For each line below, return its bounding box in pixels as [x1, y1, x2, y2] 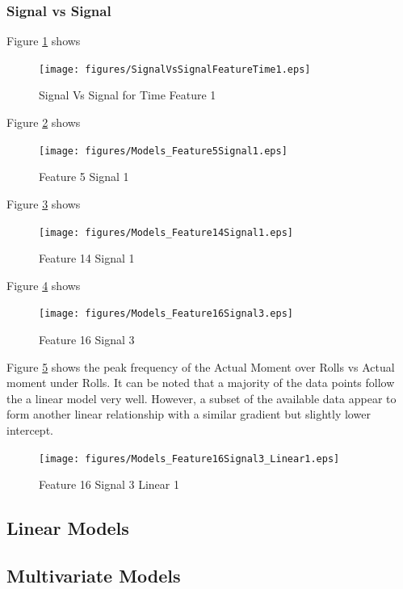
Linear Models [6, 515, 129, 541]
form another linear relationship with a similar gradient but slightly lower [6, 406, 371, 423]
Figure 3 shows [6, 195, 81, 212]
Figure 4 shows [6, 276, 81, 293]
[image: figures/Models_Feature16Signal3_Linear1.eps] [39, 452, 340, 465]
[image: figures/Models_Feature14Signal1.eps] [39, 226, 293, 238]
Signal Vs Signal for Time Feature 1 [39, 86, 216, 103]
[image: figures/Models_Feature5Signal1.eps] [39, 145, 288, 157]
